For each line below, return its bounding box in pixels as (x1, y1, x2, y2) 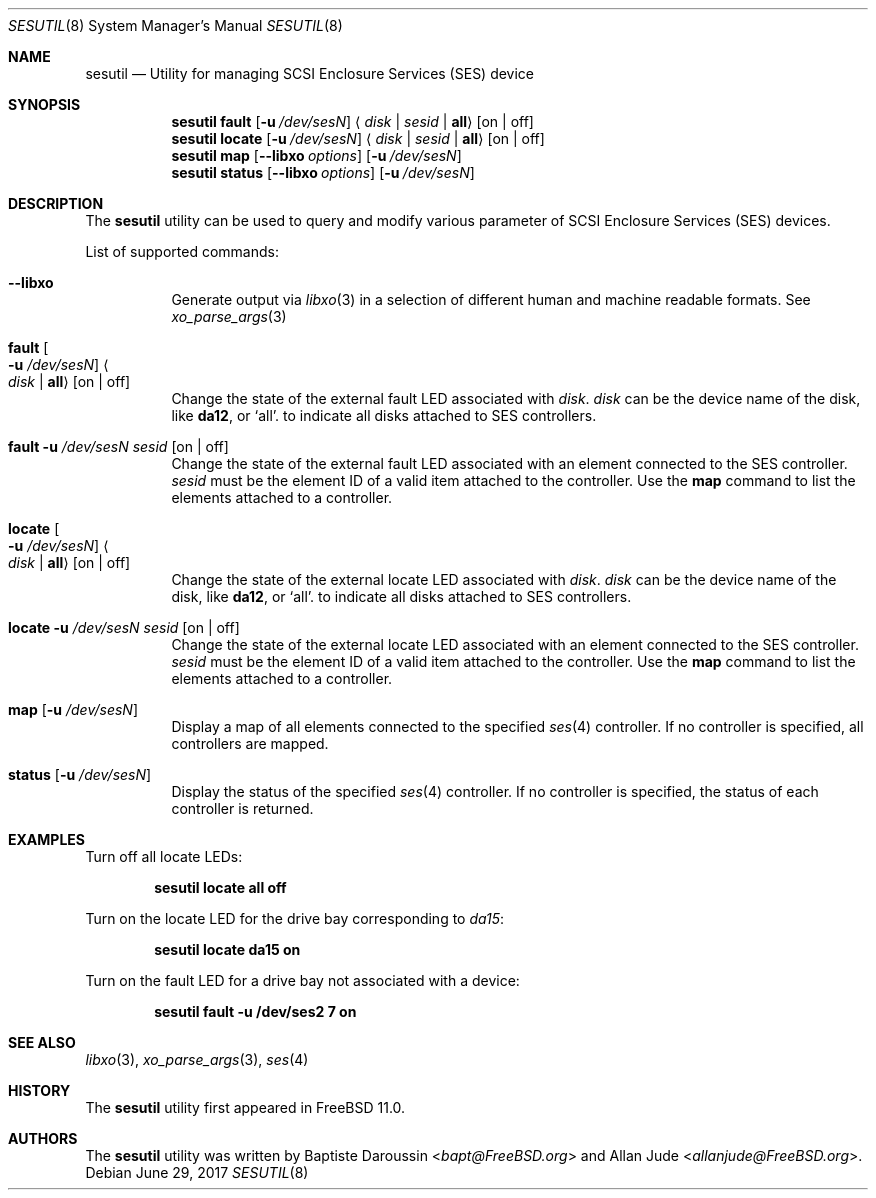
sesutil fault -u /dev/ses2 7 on (154, 1003, 357, 1020)
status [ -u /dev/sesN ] (8, 766, 152, 783)
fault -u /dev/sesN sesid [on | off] (8, 438, 229, 455)
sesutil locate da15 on (154, 941, 301, 958)
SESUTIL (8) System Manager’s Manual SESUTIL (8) (8, 17, 343, 34)
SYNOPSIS (8, 96, 81, 113)
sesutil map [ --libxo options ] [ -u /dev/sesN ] (171, 147, 462, 164)
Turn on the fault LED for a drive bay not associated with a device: (85, 972, 520, 989)
